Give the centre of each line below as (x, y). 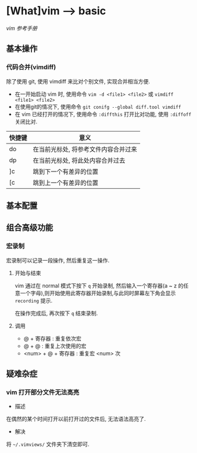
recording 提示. (34, 300)
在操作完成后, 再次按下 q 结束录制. (56, 313)
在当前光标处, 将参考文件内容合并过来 (85, 149)
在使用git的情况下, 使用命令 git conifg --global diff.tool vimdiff (98, 107)
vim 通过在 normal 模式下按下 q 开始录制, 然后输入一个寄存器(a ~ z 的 (99, 285)
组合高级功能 (30, 228)
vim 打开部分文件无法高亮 (43, 392)
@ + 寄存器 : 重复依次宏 (53, 338)
